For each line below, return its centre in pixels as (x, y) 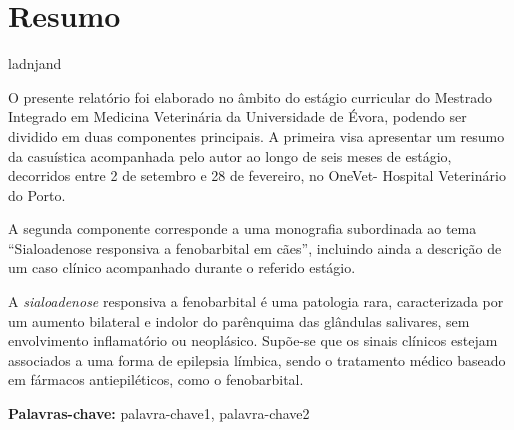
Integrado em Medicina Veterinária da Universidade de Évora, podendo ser (237, 116)
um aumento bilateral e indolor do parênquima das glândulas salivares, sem (239, 320)
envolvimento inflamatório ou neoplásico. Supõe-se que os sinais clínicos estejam (253, 340)
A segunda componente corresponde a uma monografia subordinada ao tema (242, 228)
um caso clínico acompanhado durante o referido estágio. (182, 267)
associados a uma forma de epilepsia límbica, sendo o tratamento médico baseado (257, 359)
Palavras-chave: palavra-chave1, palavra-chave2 (159, 413)
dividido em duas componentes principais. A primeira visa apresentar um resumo (256, 135)
